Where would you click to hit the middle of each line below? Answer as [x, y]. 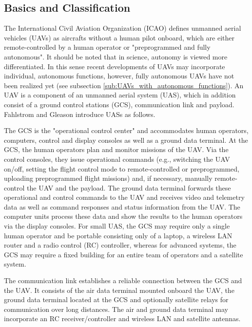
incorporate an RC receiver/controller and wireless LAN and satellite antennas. [122, 318]
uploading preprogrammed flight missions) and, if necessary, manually [108, 178]
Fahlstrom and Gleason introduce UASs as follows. [80, 114]
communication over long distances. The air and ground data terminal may [116, 309]
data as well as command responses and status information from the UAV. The [122, 206]
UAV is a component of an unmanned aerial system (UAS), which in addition [120, 95]
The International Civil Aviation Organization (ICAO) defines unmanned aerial [123, 28]
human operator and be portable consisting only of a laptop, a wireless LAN [118, 235]
